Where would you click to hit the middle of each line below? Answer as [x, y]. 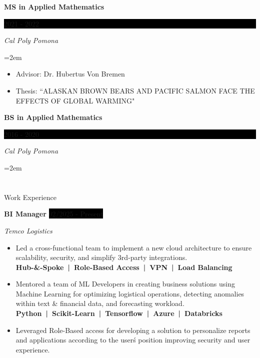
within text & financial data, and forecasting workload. [100, 303]
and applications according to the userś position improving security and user [133, 340]
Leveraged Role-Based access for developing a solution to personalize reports [133, 330]
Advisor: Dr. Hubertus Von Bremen [70, 74]
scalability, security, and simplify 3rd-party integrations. [101, 257]
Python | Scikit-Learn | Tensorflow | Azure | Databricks [119, 313]
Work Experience [30, 197]
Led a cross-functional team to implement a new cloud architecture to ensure [134, 247]
